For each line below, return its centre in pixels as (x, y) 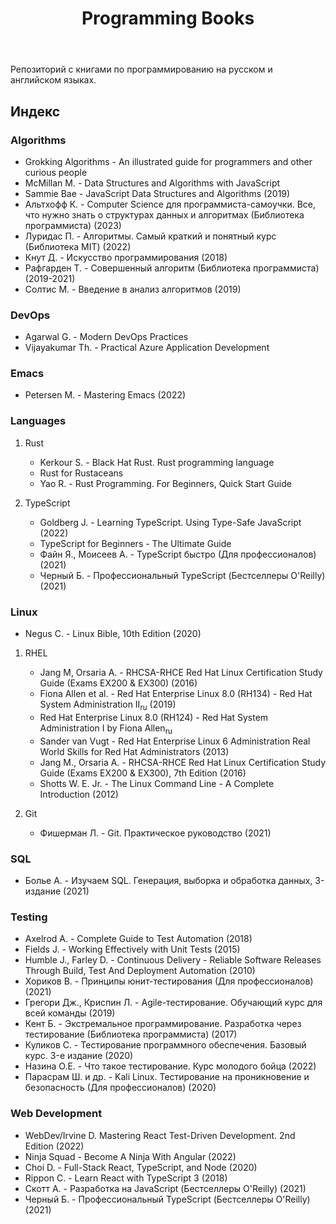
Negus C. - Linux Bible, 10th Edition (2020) (113, 634)
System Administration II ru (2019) (108, 705)
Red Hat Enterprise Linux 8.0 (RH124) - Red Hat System (154, 717)
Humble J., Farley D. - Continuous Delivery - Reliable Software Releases (173, 960)
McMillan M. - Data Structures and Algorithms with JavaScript (152, 183)
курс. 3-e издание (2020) (79, 1056)
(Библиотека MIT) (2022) (78, 246)
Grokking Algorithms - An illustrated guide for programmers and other (168, 161)
